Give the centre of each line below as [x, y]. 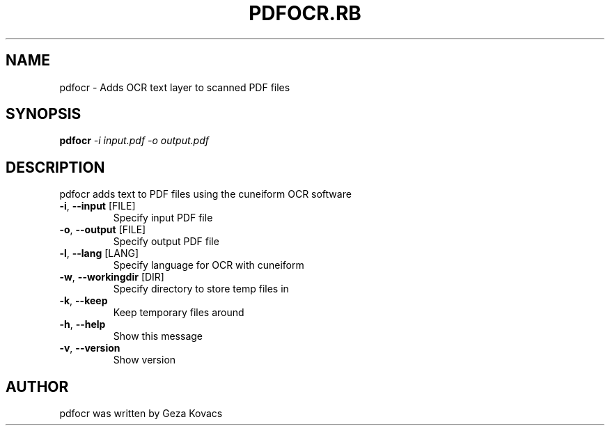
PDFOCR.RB [305, 13]
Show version [144, 360]
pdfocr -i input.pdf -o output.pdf [134, 141]
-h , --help [83, 324]
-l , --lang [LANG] [99, 253]
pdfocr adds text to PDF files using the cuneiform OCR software [205, 194]
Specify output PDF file [166, 242]
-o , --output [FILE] [103, 230]
